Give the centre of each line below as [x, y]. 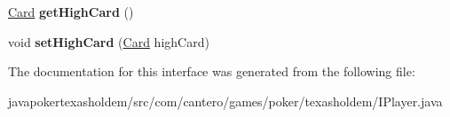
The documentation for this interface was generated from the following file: [212, 71]
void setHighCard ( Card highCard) [109, 41]
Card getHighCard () [71, 12]
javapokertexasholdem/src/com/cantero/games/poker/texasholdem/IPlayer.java [225, 101]
